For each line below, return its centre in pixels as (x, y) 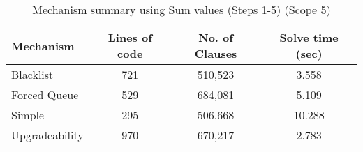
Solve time (309, 37)
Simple (28, 115)
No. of (216, 37)
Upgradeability (47, 135)
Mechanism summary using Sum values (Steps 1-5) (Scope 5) (181, 9)
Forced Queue (45, 94)
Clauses (216, 53)
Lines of (130, 37)
